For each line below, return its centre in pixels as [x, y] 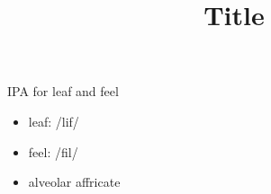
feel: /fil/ [53, 151]
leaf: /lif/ [54, 121]
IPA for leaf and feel [63, 91]
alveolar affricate [74, 182]
